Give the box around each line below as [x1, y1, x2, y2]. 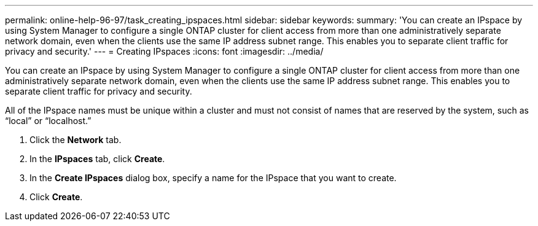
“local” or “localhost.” [5, 115, 92, 126]
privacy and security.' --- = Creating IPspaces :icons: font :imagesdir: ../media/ [5, 46, 324, 56]
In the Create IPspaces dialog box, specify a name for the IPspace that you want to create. [29, 173, 397, 183]
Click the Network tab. [29, 134, 122, 145]
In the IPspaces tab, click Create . [29, 154, 165, 164]
